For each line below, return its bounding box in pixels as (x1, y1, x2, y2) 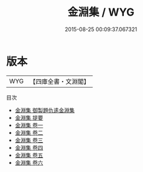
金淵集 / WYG (67, 5, 135, 19)
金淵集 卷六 (14, 159, 43, 166)
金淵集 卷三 (14, 136, 43, 144)
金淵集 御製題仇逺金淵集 (14, 106, 75, 114)
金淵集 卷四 (14, 144, 43, 151)
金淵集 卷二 (14, 129, 43, 136)
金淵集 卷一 (14, 121, 43, 129)
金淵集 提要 (14, 114, 43, 121)
